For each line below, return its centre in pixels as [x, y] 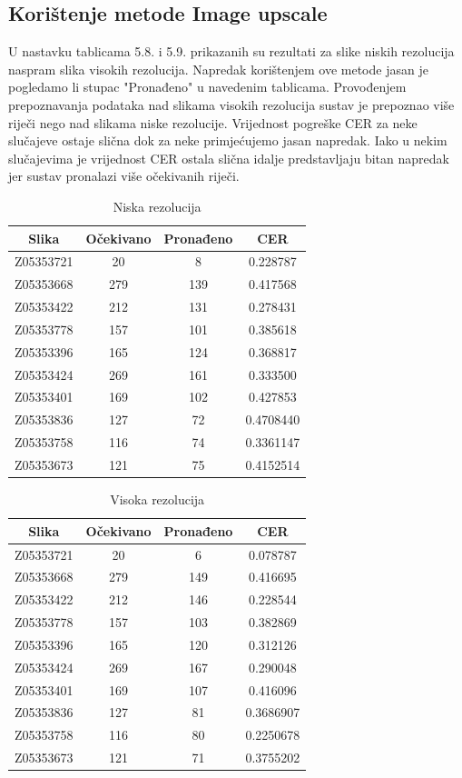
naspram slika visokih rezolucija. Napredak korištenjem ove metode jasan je [218, 69]
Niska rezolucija [157, 206]
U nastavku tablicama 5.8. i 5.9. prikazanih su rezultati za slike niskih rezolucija [231, 51]
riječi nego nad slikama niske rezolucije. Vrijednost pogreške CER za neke [213, 122]
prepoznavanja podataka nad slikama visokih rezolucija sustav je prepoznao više [231, 104]
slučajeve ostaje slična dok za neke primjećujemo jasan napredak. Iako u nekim [228, 140]
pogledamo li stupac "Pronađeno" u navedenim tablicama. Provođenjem [207, 87]
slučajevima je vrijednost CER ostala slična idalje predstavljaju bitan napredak [229, 158]
